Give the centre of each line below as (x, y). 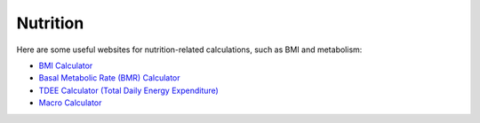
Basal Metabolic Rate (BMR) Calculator (110, 78)
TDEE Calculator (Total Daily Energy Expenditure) (129, 90)
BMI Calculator (66, 65)
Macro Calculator (70, 103)
